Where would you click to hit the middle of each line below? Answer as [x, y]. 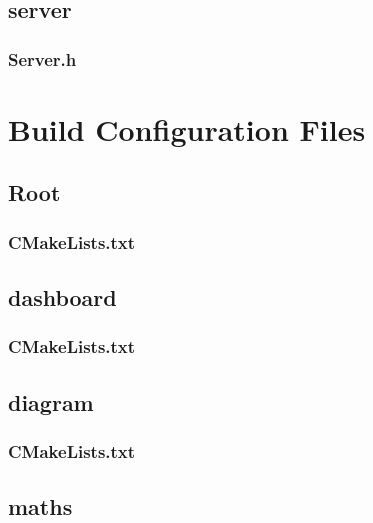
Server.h [42, 58]
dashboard [62, 297]
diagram [51, 401]
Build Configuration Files [187, 128]
